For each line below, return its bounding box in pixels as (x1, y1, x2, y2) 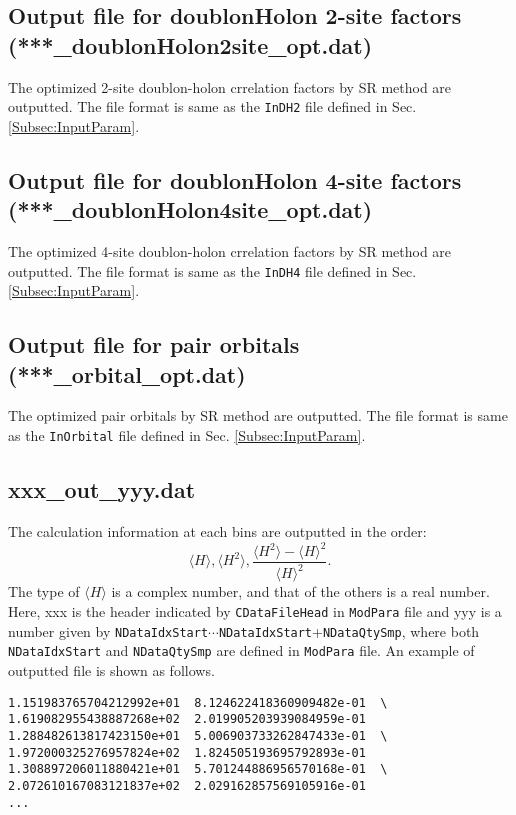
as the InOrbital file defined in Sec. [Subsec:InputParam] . (8, 425, 366, 446)
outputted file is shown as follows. (8, 659, 215, 680)
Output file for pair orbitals (8, 329, 300, 360)
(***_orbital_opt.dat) (8, 358, 246, 389)
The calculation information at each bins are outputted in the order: (8, 520, 427, 541)
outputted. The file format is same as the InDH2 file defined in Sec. (8, 96, 417, 117)
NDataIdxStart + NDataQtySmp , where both (218, 620, 480, 641)
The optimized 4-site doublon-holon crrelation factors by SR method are (8, 241, 452, 262)
